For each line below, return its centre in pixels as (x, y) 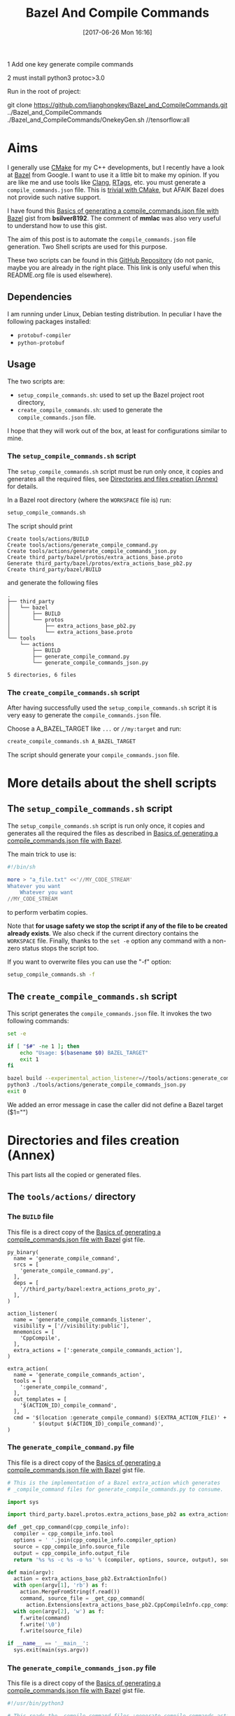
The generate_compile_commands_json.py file (82, 1668)
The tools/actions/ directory (72, 1197)
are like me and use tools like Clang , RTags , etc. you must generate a (107, 182)
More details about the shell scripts (112, 783)
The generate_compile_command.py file (71, 1447)
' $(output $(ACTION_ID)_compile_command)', (98, 1423)
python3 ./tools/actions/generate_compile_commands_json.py (97, 1085)
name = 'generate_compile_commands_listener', (83, 1320)
